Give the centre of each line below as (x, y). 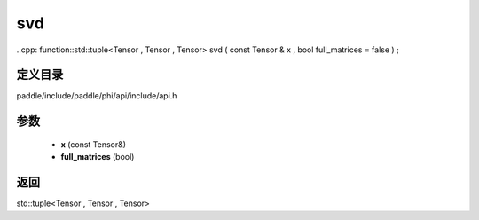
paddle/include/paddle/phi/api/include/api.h (97, 96)
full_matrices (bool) (98, 157)
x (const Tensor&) (94, 144)
